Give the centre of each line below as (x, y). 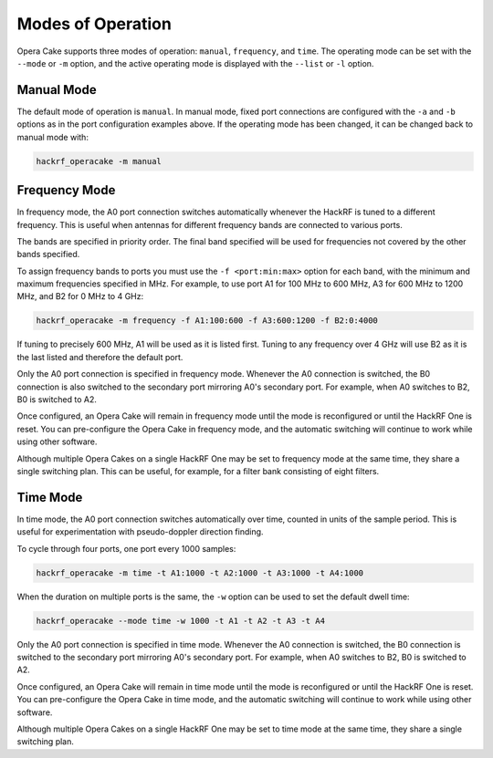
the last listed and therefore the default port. (100, 357)
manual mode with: (52, 137)
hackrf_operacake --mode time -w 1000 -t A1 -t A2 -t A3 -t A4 (181, 621)
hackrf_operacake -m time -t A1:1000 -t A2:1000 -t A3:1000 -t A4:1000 (200, 573)
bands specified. (48, 254)
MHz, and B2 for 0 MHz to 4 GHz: (80, 296)
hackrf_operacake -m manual (99, 161)
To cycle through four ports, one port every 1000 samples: (126, 548)
